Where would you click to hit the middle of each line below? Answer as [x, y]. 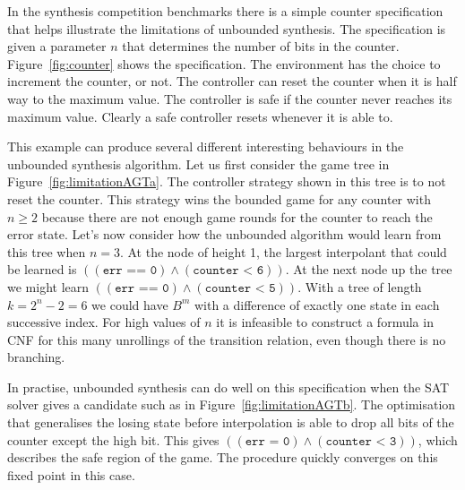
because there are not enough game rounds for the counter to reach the [237, 216]
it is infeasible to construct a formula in [325, 322]
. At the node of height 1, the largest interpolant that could [283, 251]
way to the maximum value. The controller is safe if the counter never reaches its [230, 98]
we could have [130, 304]
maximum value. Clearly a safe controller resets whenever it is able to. [200, 116]
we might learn [48, 286]
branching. [36, 357]
